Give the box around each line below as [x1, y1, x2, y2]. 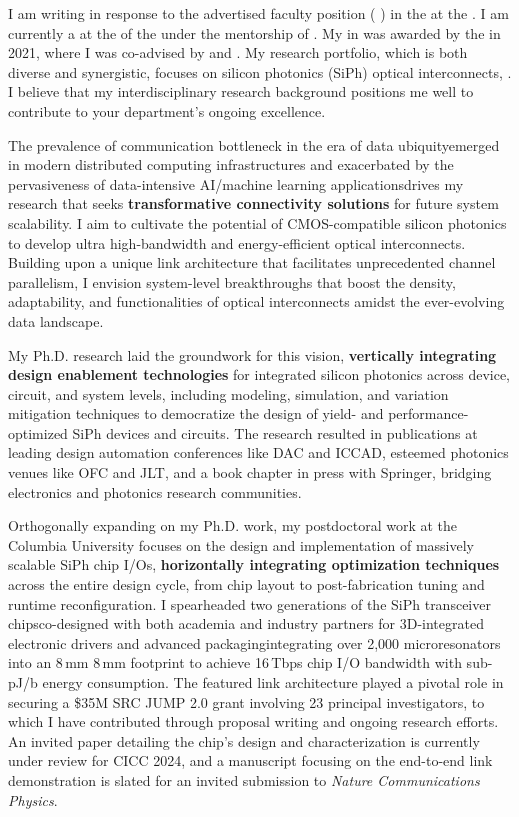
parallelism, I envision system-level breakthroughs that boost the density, [8, 271, 456, 292]
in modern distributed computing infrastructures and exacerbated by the [8, 154, 454, 175]
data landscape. [8, 310, 104, 331]
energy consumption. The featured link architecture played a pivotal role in [42, 672, 504, 692]
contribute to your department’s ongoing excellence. [8, 100, 326, 121]
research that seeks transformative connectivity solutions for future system [8, 193, 499, 214]
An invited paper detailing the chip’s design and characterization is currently [8, 730, 480, 751]
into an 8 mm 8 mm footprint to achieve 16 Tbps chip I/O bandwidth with [8, 652, 462, 673]
